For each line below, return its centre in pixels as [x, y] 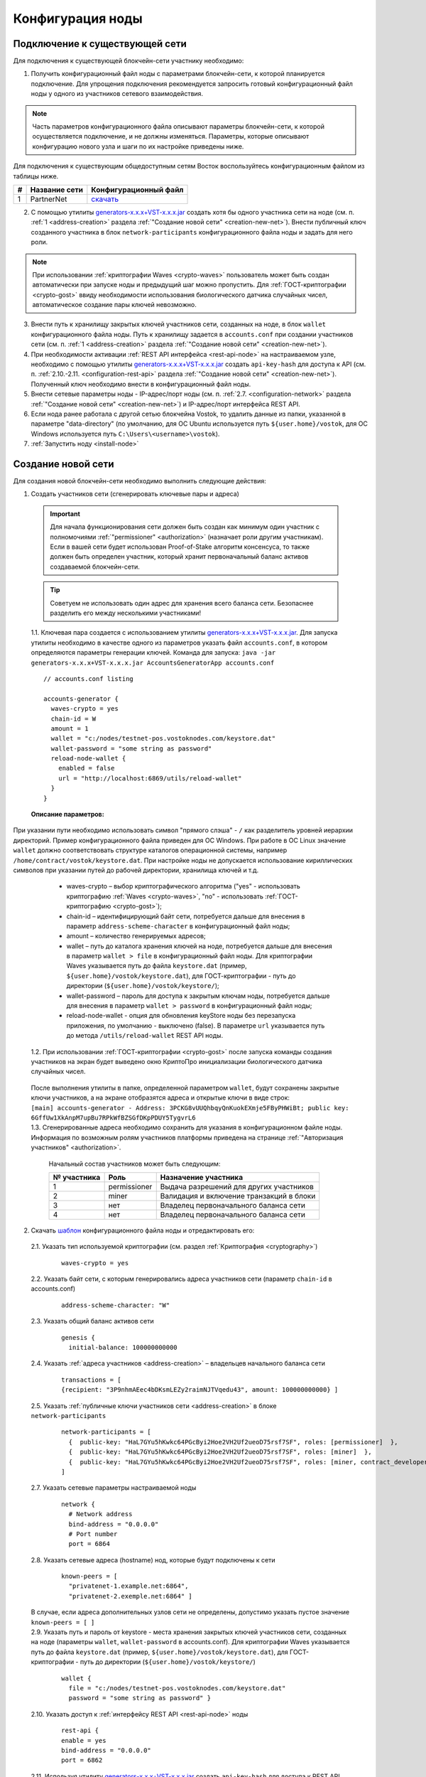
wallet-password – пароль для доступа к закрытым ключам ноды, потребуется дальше [198, 996]
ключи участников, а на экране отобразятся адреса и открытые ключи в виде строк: [160, 1097]
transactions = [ [91, 1380]
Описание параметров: [67, 815]
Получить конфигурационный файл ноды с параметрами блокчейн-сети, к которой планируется [178, 74]
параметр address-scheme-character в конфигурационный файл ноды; [178, 926]
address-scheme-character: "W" [116, 1305]
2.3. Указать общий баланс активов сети [92, 1321]
